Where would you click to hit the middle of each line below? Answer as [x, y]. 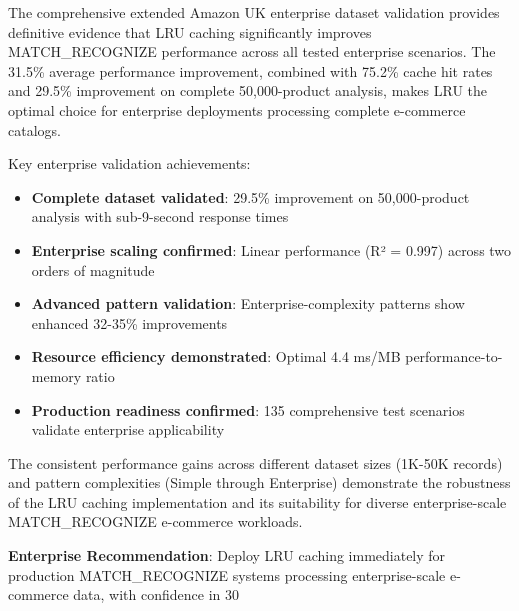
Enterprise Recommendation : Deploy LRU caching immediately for [227, 555]
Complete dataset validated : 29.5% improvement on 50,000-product [250, 196]
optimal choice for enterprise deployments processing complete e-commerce [237, 109]
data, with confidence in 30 [156, 594]
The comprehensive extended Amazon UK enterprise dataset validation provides [254, 12]
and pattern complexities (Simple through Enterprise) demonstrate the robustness [259, 482]
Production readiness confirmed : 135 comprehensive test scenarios [248, 409]
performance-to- [454, 356]
